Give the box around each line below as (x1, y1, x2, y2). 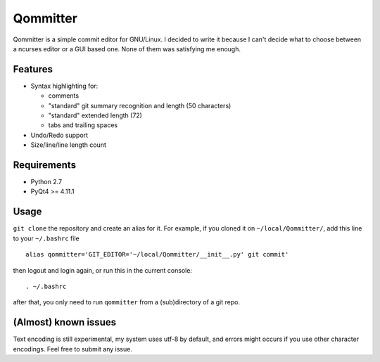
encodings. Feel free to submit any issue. (13, 344, 133, 353)
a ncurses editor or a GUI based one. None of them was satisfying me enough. (13, 44, 241, 53)
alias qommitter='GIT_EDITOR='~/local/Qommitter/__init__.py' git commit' (25, 250, 289, 259)
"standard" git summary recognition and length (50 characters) (48, 101, 232, 110)
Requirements (13, 159, 77, 171)
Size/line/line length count (30, 141, 107, 149)
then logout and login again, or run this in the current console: (13, 266, 193, 274)
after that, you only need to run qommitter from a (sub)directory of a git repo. (13, 298, 241, 306)
